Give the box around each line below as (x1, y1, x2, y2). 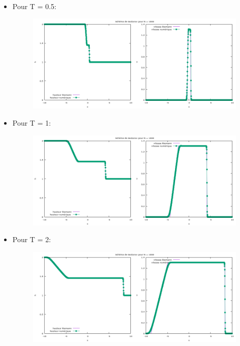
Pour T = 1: (12, 118, 51, 128)
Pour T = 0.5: (12, 1, 56, 11)
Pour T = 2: (12, 234, 51, 245)
